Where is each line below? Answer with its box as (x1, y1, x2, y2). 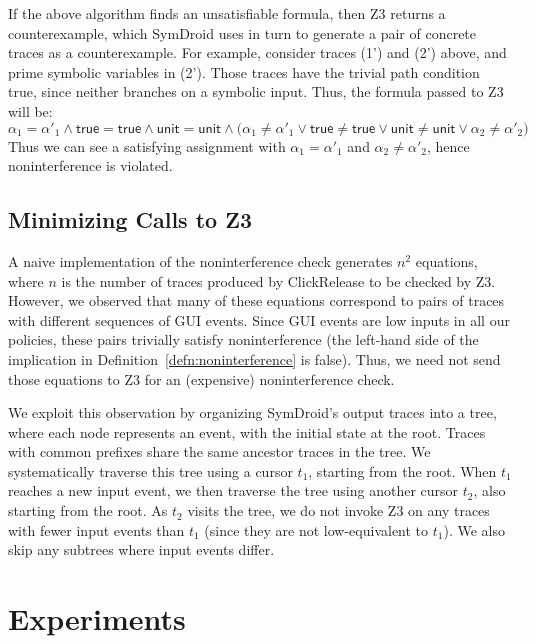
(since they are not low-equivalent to (204, 519, 429, 540)
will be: (8, 100, 53, 121)
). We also (443, 519, 506, 540)
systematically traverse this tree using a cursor (8, 460, 293, 481)
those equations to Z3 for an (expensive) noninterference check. (8, 368, 395, 389)
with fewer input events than (8, 519, 185, 540)
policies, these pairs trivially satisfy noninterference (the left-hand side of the (8, 329, 479, 350)
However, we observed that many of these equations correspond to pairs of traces (8, 290, 505, 311)
